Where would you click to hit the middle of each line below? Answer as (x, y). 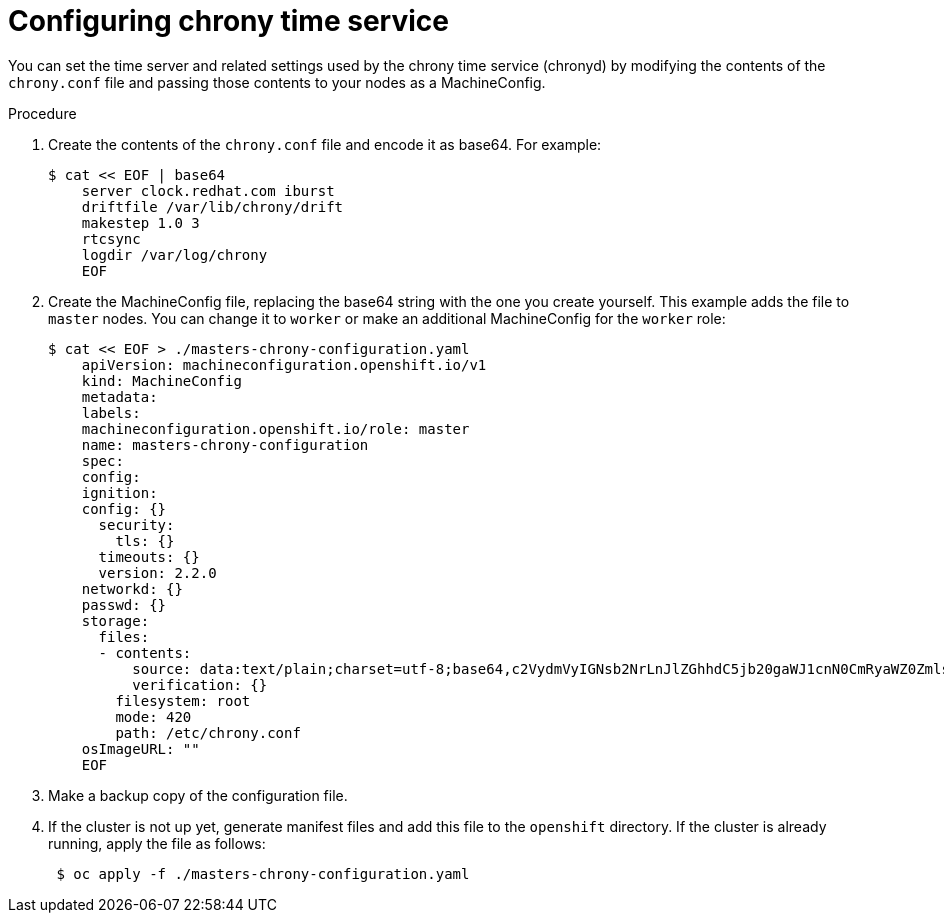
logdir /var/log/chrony (174, 254)
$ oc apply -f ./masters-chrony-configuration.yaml (263, 873)
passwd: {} (124, 604)
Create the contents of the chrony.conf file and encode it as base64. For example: (325, 144)
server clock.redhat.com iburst (208, 190)
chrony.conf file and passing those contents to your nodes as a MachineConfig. (277, 82)
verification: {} (200, 684)
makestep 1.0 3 (140, 222)
